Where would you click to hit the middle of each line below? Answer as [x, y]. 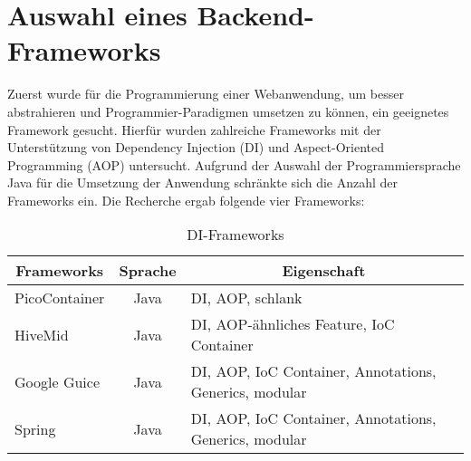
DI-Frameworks [235, 235]
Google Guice [58, 381]
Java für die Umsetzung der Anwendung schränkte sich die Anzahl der [203, 182]
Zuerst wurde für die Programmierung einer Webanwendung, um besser [206, 94]
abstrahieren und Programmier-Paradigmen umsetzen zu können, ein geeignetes [228, 111]
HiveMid [42, 334]
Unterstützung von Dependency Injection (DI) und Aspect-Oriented [196, 147]
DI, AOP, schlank [246, 298]
